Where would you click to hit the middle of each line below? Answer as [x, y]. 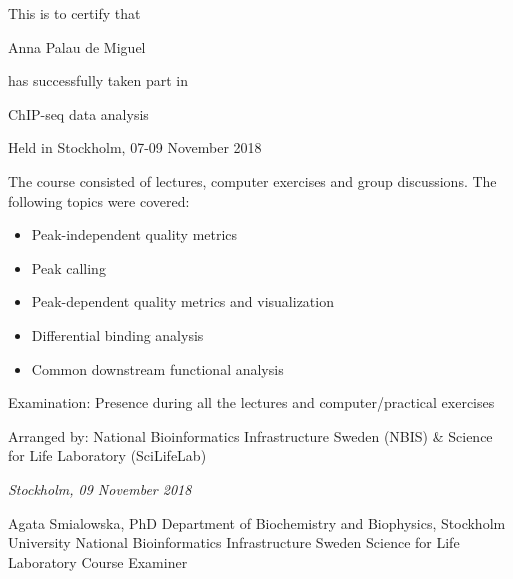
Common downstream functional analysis [157, 368]
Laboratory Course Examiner [98, 561]
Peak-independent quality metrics [134, 234]
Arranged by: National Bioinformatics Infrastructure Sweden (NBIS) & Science [250, 435]
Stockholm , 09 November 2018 [100, 488]
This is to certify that [74, 13]
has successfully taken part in [98, 80]
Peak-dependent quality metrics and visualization [182, 301]
